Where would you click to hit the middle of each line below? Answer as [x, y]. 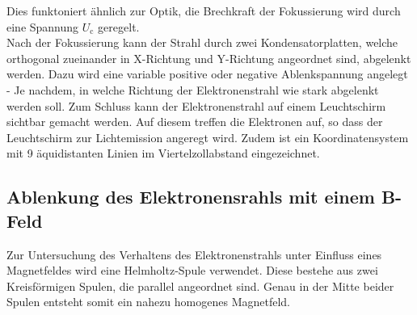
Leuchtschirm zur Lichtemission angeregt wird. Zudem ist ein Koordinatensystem [208, 137]
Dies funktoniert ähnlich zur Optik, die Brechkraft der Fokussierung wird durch [204, 10]
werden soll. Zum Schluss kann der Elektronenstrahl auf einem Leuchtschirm [196, 105]
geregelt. [119, 26]
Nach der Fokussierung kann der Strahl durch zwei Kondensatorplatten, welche [202, 42]
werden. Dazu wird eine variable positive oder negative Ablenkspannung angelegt [207, 74]
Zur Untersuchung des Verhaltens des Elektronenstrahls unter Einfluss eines [194, 254]
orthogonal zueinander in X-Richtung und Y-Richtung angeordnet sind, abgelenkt [209, 58]
